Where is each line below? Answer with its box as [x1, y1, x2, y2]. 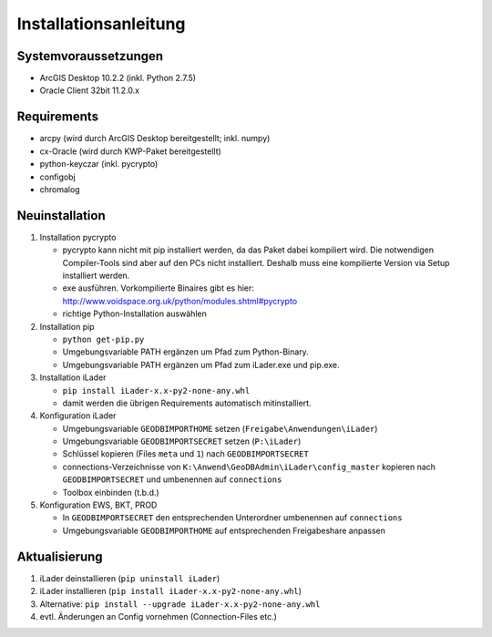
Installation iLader [39, 372, 107, 383]
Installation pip [39, 321, 95, 332]
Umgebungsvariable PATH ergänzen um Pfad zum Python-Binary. [62, 346, 309, 357]
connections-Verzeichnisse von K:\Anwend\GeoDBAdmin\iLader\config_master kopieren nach [62, 461, 436, 472]
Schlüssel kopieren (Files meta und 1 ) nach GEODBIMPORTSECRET [62, 448, 309, 459]
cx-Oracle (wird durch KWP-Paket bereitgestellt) [39, 146, 222, 157]
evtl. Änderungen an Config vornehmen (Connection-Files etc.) [39, 611, 278, 622]
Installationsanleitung [16, 14, 186, 34]
